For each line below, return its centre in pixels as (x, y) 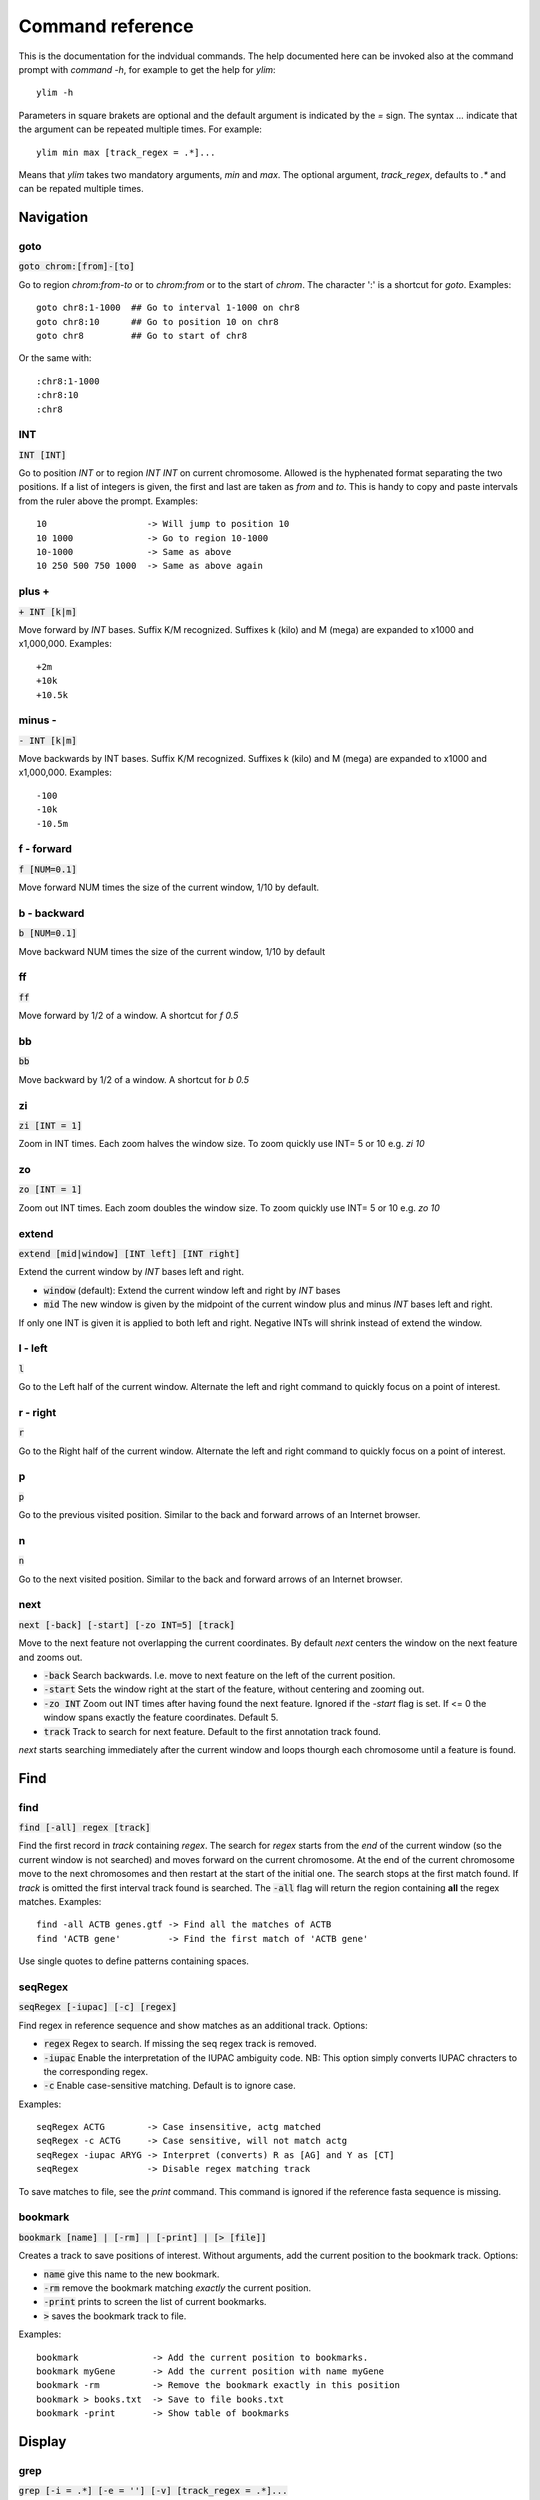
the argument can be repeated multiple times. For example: (140, 129)
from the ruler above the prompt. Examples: (108, 501)
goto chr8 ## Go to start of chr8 (142, 335)
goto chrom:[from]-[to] (76, 266)
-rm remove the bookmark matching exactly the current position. (177, 2287)
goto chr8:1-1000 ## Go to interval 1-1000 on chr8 (168, 308)
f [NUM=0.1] (47, 869)
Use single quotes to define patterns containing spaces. (134, 1961)
